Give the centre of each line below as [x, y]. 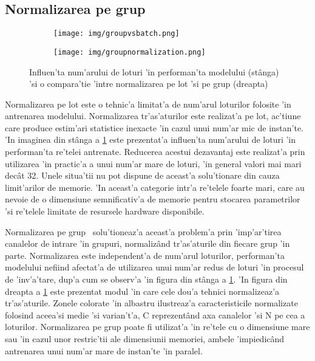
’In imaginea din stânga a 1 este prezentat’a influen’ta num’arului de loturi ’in [151, 139]
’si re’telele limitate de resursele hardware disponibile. [105, 211]
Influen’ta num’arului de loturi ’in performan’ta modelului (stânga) [154, 71]
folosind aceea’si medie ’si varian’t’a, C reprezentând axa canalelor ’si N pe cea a [155, 315]
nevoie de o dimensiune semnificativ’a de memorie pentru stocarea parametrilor [153, 199]
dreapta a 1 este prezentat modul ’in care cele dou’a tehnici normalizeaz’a [142, 291]
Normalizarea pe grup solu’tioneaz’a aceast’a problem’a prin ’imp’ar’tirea [143, 231]
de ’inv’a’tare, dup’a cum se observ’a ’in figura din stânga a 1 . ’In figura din [146, 279]
